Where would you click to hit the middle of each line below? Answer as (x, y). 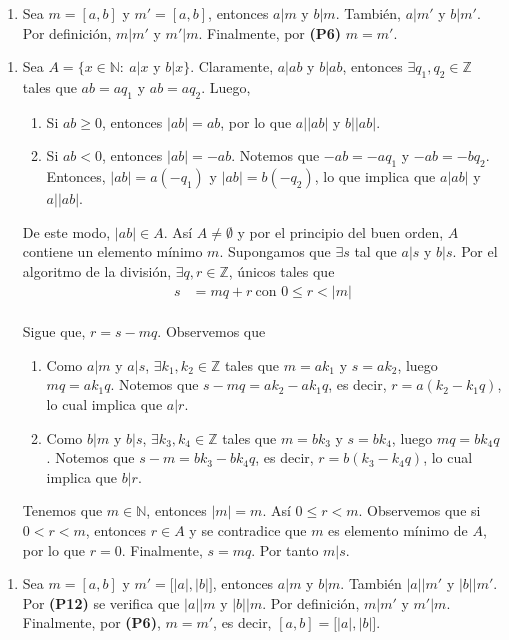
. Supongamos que (275, 251)
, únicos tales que (281, 270)
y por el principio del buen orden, (340, 231)
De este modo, (66, 231)
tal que (375, 251)
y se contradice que (248, 529)
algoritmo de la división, (97, 270)
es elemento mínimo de (398, 529)
